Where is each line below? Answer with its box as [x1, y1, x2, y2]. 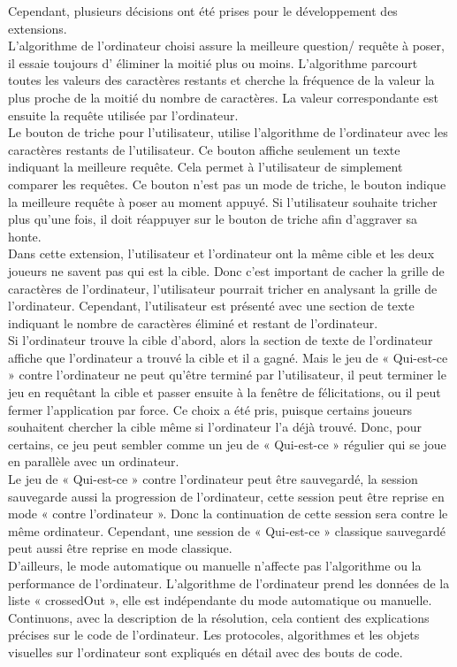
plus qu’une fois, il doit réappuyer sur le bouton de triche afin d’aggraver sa [8, 210, 417, 228]
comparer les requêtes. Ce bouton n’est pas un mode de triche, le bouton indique [8, 174, 446, 193]
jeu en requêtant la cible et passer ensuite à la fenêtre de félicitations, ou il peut [8, 383, 441, 402]
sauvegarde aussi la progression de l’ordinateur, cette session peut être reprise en [8, 487, 445, 505]
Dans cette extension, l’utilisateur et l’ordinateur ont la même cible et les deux [8, 244, 435, 263]
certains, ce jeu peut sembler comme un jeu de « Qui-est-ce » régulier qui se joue [8, 434, 446, 453]
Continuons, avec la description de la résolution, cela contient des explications [8, 608, 430, 626]
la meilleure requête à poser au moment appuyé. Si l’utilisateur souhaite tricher [8, 192, 438, 211]
